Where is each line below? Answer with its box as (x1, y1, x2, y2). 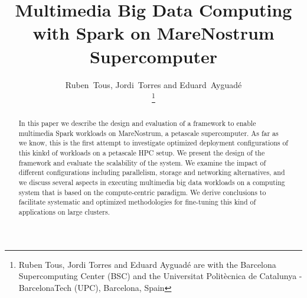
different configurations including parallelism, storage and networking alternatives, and (18, 167, 285, 177)
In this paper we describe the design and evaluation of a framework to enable (18, 118, 256, 128)
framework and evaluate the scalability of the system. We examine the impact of (18, 157, 266, 167)
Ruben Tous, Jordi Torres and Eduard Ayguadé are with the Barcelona (18, 258, 276, 270)
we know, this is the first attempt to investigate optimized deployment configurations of (18, 138, 288, 148)
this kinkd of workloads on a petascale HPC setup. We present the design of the (18, 148, 265, 158)
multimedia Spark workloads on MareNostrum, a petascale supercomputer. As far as (18, 128, 279, 138)
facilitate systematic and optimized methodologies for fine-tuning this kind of (18, 197, 256, 207)
